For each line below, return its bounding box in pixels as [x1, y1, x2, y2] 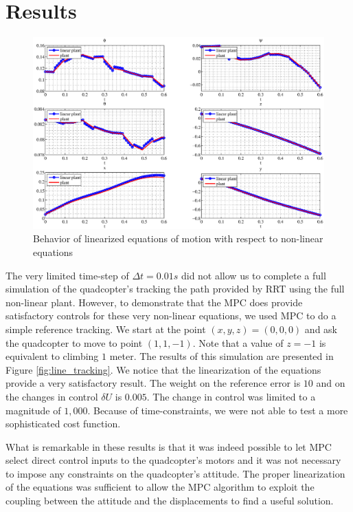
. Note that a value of [192, 335, 284, 350]
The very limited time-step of [5, 268, 129, 282]
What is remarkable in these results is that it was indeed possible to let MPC [5, 439, 332, 454]
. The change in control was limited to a [146, 389, 316, 403]
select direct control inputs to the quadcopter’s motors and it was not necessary [5, 453, 341, 467]
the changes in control [5, 389, 98, 403]
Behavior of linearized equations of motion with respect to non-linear [33, 231, 323, 246]
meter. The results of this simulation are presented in [109, 349, 334, 363]
